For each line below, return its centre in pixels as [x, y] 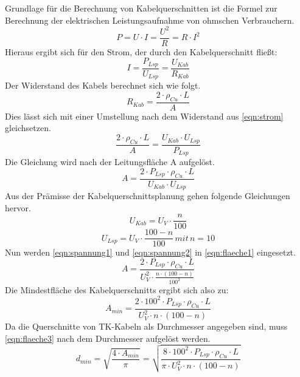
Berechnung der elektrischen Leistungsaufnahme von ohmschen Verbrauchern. [150, 20]
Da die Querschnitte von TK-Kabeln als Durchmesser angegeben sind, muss [146, 326]
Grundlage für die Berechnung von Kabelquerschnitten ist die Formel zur [141, 8]
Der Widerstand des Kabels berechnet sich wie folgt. [103, 85]
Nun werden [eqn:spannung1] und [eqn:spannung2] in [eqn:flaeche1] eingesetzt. [150, 252]
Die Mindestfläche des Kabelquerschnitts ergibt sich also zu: [117, 289]
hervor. [18, 207]
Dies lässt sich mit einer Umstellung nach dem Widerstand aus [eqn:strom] [144, 116]
